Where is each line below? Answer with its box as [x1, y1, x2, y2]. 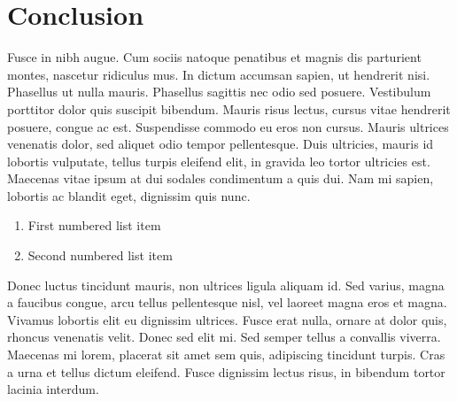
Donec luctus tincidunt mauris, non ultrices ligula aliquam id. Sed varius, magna [7, 275, 445, 294]
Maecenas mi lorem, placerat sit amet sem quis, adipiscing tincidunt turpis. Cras [7, 345, 445, 364]
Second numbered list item [27, 246, 173, 265]
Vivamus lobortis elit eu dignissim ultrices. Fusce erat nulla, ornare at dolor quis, [7, 310, 447, 328]
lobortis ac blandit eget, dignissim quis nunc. [7, 186, 251, 204]
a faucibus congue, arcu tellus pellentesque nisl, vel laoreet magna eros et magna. [7, 293, 447, 312]
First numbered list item [27, 216, 161, 235]
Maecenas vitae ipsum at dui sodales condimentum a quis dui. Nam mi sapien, [7, 169, 434, 188]
